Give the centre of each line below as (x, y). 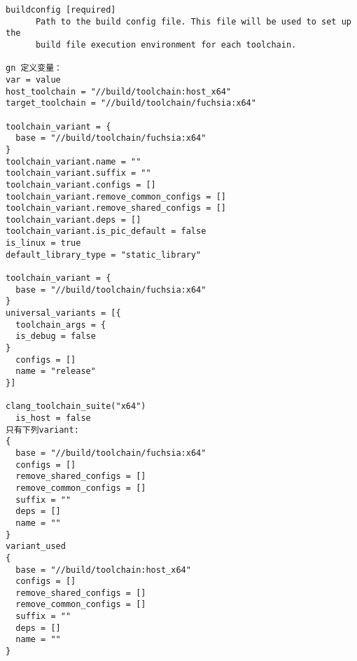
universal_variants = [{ (63, 313)
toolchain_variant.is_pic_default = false (106, 231)
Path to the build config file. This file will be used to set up (193, 21)
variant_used (36, 547)
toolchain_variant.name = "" (73, 161)
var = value (33, 79)
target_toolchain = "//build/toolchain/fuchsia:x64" (131, 103)
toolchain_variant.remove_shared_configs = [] (116, 208)
